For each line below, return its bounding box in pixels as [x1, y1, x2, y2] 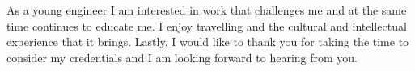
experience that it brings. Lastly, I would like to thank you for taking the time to [6, 33, 409, 50]
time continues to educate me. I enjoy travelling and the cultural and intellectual [6, 17, 407, 34]
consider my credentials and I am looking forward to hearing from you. [6, 48, 358, 65]
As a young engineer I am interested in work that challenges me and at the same [6, 2, 407, 18]
